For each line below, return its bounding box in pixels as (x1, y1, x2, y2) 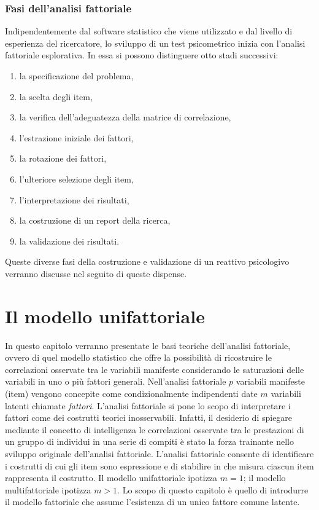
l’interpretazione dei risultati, (19, 193, 129, 206)
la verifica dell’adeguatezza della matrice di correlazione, (19, 111, 231, 124)
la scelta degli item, (19, 90, 93, 103)
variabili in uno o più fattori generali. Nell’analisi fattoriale (5, 375, 226, 388)
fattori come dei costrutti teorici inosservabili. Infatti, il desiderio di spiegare (5, 411, 293, 424)
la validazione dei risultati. (19, 234, 120, 247)
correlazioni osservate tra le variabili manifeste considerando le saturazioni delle (5, 363, 304, 375)
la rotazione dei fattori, (19, 152, 107, 165)
